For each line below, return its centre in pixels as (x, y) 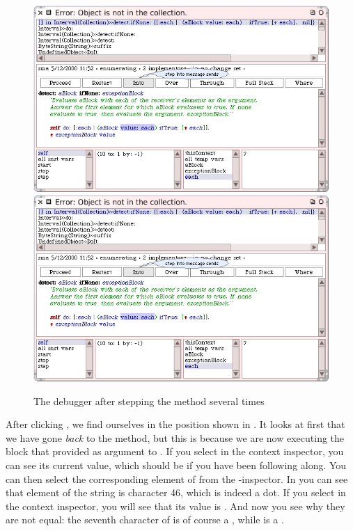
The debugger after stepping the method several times (149, 401)
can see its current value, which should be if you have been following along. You (176, 465)
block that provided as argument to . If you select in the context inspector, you (175, 451)
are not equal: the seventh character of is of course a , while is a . (145, 520)
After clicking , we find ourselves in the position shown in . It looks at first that (175, 424)
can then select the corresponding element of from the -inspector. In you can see (177, 478)
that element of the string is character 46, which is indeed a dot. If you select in (176, 492)
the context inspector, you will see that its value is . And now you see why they (175, 506)
